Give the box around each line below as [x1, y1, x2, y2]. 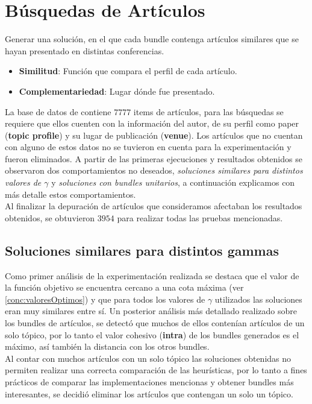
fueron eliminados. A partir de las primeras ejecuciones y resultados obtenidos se [5, 152, 302, 165]
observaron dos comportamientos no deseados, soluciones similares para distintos [5, 164, 303, 177]
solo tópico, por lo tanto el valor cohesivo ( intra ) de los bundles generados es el [5, 328, 299, 341]
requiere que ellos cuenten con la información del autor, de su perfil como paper [5, 117, 299, 130]
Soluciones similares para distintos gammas [5, 241, 279, 259]
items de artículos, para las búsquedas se [133, 105, 284, 118]
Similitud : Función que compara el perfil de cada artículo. [19, 65, 237, 77]
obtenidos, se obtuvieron [5, 211, 95, 224]
